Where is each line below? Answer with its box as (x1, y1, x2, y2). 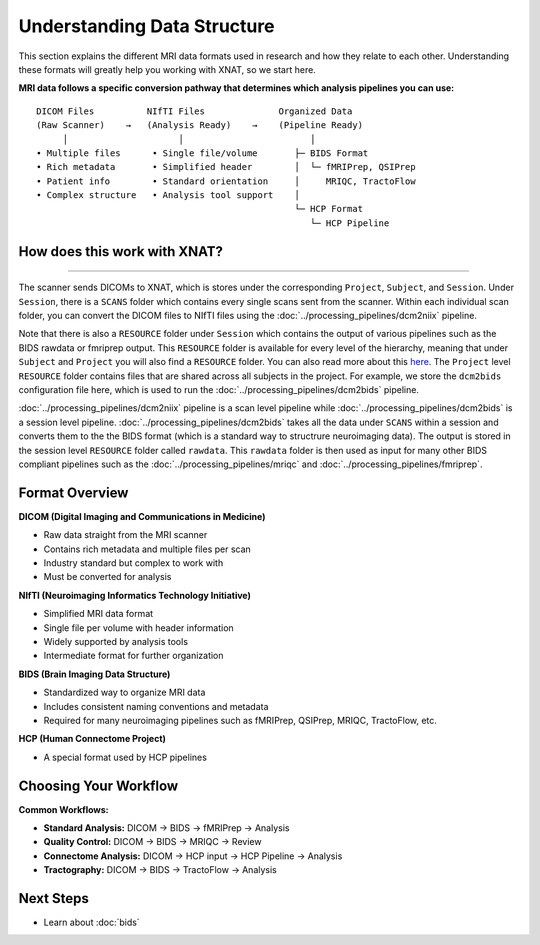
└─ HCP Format (294, 203, 364, 215)
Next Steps (18, 890, 89, 907)
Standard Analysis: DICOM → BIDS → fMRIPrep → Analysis (43, 822, 290, 834)
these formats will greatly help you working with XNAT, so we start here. (18, 63, 317, 75)
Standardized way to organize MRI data (43, 686, 206, 699)
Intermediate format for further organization (43, 650, 224, 662)
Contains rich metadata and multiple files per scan (43, 543, 252, 555)
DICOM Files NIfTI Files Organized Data (36, 105, 353, 117)
